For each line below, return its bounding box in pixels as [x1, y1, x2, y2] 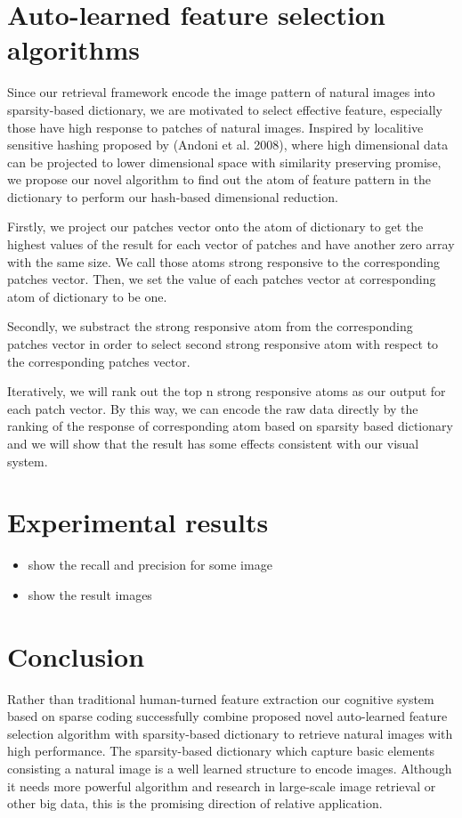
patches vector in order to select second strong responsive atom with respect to [7, 335, 439, 353]
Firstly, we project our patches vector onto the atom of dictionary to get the [7, 217, 424, 236]
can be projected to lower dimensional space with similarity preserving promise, [7, 152, 442, 171]
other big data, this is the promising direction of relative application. [7, 794, 383, 813]
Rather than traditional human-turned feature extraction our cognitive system [7, 689, 434, 708]
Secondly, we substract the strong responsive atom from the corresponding [7, 317, 413, 336]
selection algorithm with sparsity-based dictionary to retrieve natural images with [7, 724, 453, 742]
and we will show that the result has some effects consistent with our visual [7, 434, 419, 452]
